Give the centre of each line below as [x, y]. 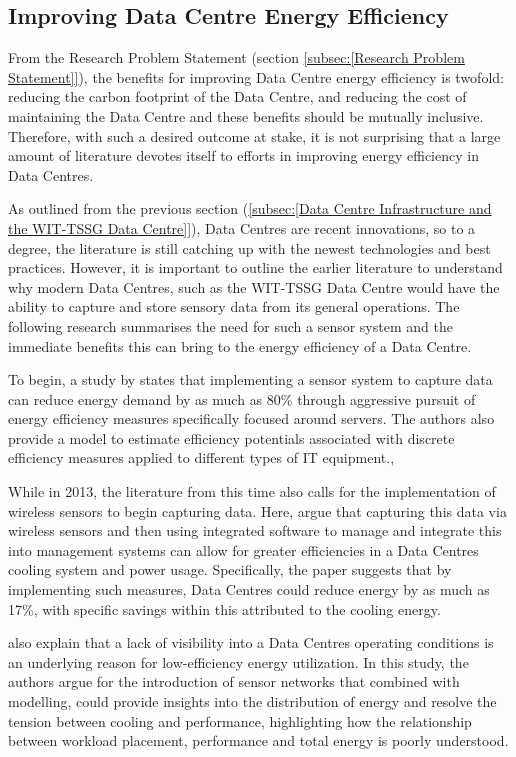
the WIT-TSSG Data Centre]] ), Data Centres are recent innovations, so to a [242, 227]
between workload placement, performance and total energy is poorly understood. [258, 740]
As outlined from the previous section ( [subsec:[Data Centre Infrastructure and [250, 208]
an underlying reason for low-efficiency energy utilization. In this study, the [238, 661]
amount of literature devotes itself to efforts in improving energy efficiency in [243, 155]
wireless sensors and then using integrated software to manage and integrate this [255, 530]
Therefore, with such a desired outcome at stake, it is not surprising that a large [254, 135]
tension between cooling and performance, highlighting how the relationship [240, 720]
